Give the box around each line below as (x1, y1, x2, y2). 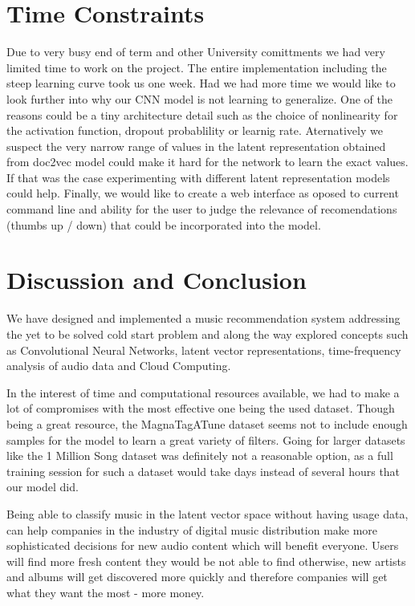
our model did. (6, 478, 79, 495)
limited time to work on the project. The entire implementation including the (6, 59, 387, 75)
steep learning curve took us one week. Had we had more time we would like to (6, 75, 396, 92)
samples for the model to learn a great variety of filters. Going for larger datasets (6, 431, 405, 448)
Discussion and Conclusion (6, 263, 307, 296)
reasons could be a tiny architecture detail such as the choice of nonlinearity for (6, 106, 398, 123)
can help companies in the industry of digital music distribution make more (6, 521, 378, 538)
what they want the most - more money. (6, 584, 205, 600)
